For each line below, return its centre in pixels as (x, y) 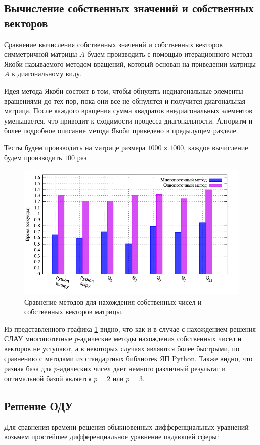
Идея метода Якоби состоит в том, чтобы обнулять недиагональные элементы (124, 90)
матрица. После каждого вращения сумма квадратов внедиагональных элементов (128, 111)
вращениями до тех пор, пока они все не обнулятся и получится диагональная (125, 100)
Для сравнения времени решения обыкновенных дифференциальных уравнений (126, 427)
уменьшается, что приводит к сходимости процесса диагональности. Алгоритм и (128, 120)
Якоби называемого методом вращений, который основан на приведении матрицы (130, 64)
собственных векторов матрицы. (74, 312)
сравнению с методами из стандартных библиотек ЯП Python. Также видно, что (128, 358)
